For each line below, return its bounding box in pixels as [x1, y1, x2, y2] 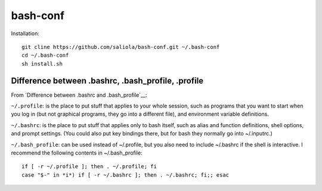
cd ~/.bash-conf [21, 52, 69, 59]
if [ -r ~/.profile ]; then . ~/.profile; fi [21, 163, 157, 170]
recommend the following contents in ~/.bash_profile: [11, 149, 143, 156]
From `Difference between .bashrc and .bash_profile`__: [11, 91, 147, 98]
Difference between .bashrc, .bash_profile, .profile [11, 75, 204, 86]
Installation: [11, 30, 40, 37]
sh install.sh [21, 60, 63, 67]
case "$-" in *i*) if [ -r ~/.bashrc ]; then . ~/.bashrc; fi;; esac [21, 171, 230, 178]
